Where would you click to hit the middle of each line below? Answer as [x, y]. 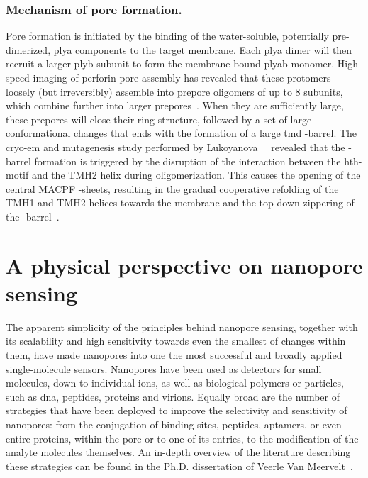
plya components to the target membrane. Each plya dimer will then [203, 49]
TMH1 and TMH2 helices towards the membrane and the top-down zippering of [180, 202]
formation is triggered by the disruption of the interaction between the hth [196, 161]
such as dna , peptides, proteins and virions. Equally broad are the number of [173, 396]
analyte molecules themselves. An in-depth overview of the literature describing [178, 452]
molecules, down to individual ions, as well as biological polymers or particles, [175, 383]
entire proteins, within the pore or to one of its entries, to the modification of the [182, 438]
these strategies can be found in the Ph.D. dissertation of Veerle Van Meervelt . [179, 466]
